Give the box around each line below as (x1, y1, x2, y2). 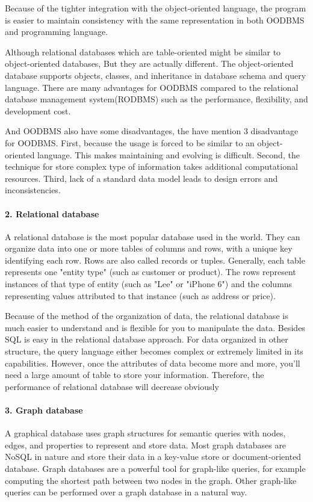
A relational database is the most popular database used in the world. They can (5, 230, 300, 243)
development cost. (5, 104, 71, 117)
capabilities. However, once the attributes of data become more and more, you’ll (5, 356, 300, 369)
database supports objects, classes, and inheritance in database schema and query (5, 69, 306, 81)
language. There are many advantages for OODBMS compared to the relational (5, 81, 299, 93)
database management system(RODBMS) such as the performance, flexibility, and (5, 93, 308, 105)
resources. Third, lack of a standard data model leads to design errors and (5, 172, 278, 184)
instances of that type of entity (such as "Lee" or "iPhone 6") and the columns (5, 277, 293, 290)
